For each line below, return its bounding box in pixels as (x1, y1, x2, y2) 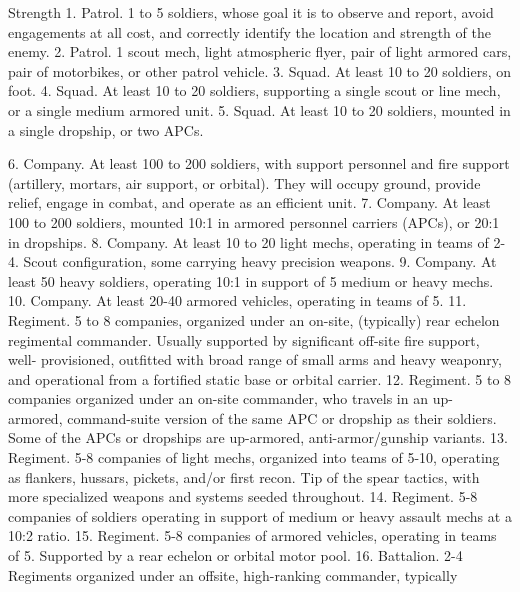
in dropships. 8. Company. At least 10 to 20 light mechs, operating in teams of (8, 231, 489, 252)
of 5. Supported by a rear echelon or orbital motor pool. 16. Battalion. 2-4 (8, 545, 463, 566)
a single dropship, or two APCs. (8, 119, 204, 140)
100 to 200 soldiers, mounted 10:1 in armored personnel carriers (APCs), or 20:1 (8, 211, 500, 232)
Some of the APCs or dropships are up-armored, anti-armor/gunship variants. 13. (8, 427, 508, 448)
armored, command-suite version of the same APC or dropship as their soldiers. (8, 407, 497, 428)
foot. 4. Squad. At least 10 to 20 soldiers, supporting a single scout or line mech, (8, 80, 501, 101)
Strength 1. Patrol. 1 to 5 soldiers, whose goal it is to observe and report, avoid (8, 2, 494, 22)
